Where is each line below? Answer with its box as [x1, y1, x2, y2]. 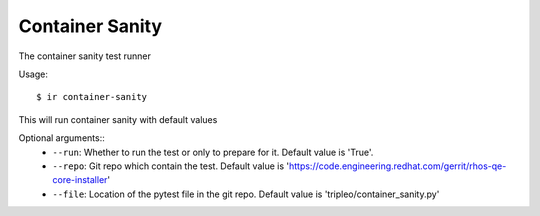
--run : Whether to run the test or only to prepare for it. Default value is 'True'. [52, 146, 374, 158]
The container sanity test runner [18, 50, 152, 62]
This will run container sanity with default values [18, 113, 218, 125]
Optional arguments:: [18, 132, 105, 144]
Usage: [18, 68, 49, 80]
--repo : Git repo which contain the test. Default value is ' [52, 160, 290, 172]
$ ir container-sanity [36, 91, 148, 103]
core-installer [52, 174, 108, 186]
